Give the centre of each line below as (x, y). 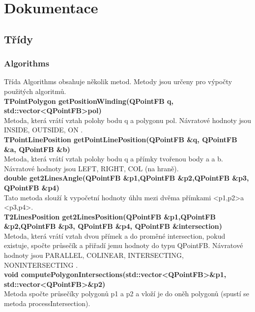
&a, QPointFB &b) (37, 149)
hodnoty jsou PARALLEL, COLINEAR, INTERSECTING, (94, 255)
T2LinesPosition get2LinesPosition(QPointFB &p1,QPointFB (110, 216)
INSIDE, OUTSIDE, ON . (43, 130)
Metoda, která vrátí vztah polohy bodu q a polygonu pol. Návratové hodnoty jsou (128, 120)
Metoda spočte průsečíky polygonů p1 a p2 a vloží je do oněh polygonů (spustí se (127, 294)
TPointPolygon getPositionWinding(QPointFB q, (89, 101)
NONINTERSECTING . (41, 265)
